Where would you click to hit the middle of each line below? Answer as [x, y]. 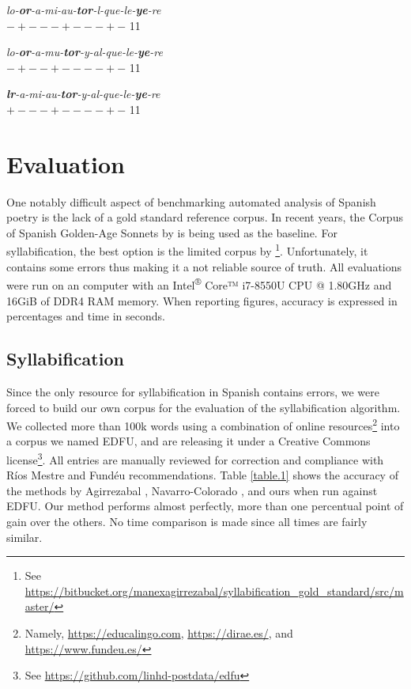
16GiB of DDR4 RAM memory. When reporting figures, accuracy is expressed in [202, 300]
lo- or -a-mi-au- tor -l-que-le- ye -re [84, 9]
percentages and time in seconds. [86, 316]
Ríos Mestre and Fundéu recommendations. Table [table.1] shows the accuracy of [202, 475]
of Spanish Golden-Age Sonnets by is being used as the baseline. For [172, 232]
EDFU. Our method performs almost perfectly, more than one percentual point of [205, 506]
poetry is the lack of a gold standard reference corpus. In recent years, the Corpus [205, 217]
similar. [25, 537]
